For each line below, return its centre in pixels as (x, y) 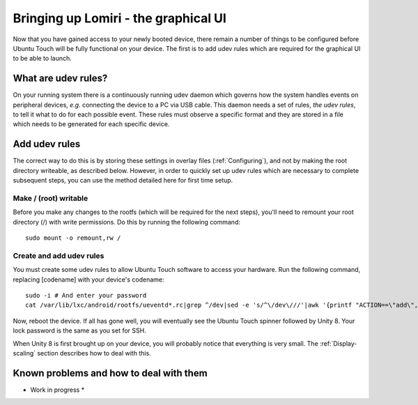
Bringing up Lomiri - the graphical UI (119, 18)
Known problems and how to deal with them (110, 373)
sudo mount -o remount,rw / (73, 238)
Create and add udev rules (59, 256)
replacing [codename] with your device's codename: (88, 280)
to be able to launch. (42, 59)
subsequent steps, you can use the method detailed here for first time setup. (123, 181)
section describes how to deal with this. (94, 353)
